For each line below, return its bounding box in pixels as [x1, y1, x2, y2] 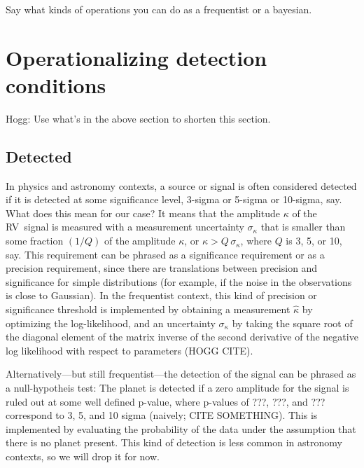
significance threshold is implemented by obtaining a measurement [6, 302, 290, 317]
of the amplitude [104, 233, 176, 248]
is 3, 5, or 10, [286, 233, 342, 248]
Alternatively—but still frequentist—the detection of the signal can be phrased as [6, 366, 356, 381]
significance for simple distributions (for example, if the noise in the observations [6, 274, 352, 289]
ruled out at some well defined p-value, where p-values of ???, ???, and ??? [6, 394, 325, 408]
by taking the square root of [232, 315, 353, 330]
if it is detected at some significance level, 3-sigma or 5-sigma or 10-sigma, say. [6, 192, 342, 207]
